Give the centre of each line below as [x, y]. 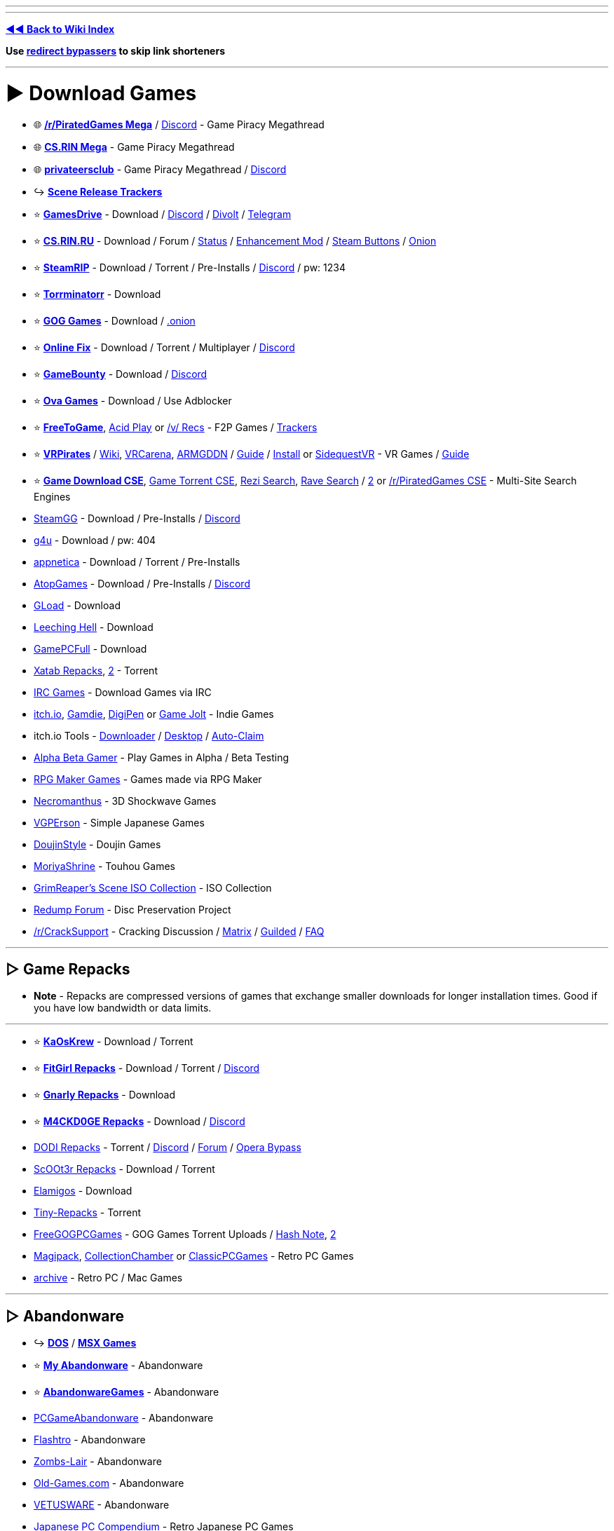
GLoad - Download [77, 605]
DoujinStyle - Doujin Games [97, 844]
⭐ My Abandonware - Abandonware [118, 1366]
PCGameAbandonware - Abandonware [124, 1418]
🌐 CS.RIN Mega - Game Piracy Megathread [134, 147]
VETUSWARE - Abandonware [102, 1505]
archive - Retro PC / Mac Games [108, 1278]
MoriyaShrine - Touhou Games [104, 866]
